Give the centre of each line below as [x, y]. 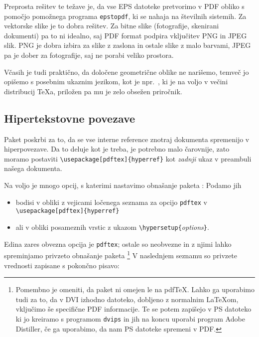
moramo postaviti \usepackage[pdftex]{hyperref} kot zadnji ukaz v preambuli [128, 158]
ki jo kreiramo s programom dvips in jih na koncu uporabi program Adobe [130, 318]
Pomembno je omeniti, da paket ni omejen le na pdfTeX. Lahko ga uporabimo [135, 289]
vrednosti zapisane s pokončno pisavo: [62, 265]
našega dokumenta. [33, 168]
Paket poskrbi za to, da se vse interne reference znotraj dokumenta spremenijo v [127, 139]
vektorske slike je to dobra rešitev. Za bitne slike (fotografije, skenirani [112, 26]
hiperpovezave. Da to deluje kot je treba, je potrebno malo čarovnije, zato [117, 149]
